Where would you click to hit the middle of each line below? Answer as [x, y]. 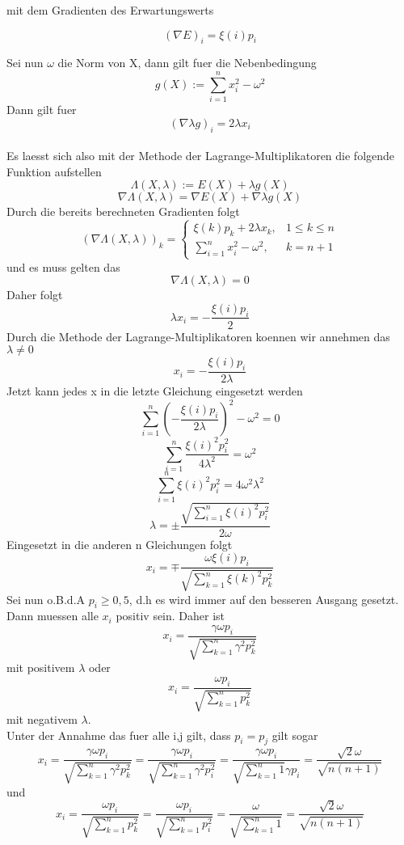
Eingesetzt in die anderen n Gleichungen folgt [120, 544]
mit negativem [42, 719]
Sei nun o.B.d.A [46, 599]
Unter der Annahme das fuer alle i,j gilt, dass [119, 735]
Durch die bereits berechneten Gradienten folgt [123, 211]
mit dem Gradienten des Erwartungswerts [110, 10]
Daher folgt [35, 295]
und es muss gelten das [63, 266]
